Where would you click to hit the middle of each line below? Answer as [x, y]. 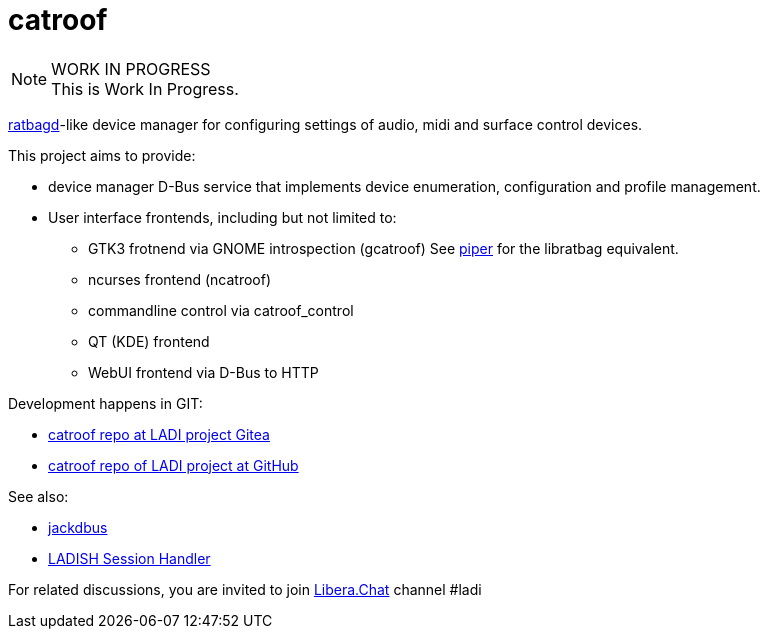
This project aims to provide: [102, 155]
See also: [38, 496]
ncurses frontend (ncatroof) [180, 279]
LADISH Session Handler [129, 558]
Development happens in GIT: [105, 403]
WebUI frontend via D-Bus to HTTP [203, 372]
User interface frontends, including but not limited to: [222, 217]
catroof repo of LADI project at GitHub [173, 465]
